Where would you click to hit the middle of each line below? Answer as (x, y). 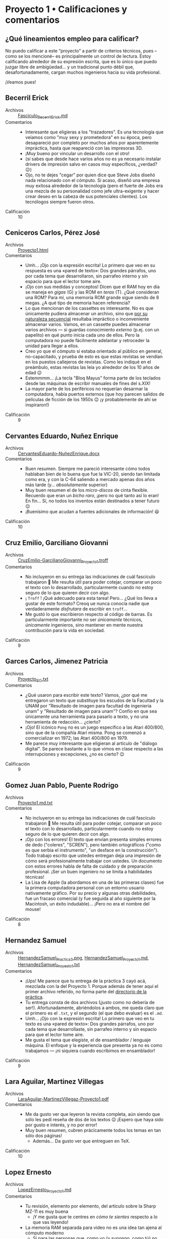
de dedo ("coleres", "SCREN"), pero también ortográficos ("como (93, 845)
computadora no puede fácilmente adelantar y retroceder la (87, 341)
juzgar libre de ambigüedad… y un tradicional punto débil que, (70, 67)
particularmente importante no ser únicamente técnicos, (84, 619)
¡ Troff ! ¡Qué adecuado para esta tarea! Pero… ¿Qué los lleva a (91, 598)
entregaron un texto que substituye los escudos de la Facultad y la (94, 700)
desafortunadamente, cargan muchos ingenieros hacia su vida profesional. (83, 72)
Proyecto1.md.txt (35, 803)
